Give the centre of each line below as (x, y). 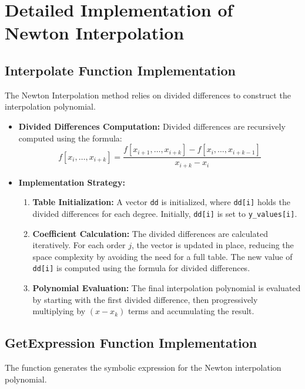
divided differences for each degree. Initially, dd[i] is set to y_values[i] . (165, 213)
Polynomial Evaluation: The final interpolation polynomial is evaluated (167, 287)
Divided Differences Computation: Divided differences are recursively (152, 126)
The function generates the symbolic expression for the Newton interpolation (143, 367)
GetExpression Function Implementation (131, 343)
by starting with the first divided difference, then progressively (145, 299)
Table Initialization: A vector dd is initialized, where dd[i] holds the (161, 202)
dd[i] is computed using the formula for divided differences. (141, 268)
